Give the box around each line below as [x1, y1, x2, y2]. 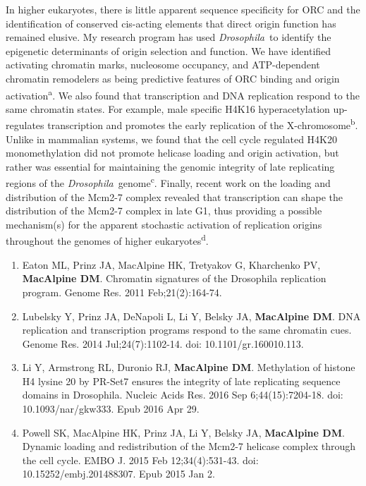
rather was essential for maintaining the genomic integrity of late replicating [6, 159, 335, 174]
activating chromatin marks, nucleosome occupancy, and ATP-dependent [6, 57, 320, 72]
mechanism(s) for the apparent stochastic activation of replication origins [6, 217, 322, 231]
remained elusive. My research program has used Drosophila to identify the [6, 30, 331, 44]
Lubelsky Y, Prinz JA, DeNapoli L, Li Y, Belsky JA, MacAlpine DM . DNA [22, 308, 361, 323]
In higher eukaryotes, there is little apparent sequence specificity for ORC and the [6, 2, 360, 16]
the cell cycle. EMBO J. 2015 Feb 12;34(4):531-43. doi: [22, 452, 259, 467]
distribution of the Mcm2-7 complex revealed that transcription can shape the [6, 189, 343, 204]
